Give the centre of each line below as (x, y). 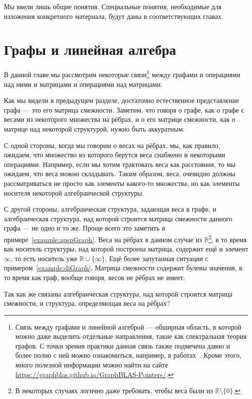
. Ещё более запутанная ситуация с (157, 258)
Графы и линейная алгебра (90, 49)
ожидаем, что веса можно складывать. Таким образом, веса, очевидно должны (120, 174)
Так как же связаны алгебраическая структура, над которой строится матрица (118, 293)
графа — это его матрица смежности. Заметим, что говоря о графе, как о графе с (124, 109)
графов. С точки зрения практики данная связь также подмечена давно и (123, 345)
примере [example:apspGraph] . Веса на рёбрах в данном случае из (103, 239)
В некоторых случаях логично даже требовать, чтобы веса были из (114, 391)
